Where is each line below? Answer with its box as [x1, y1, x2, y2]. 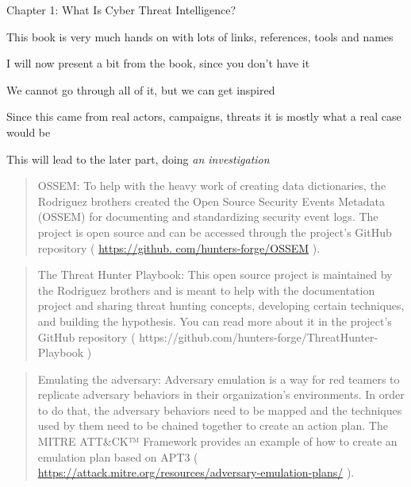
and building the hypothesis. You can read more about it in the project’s [37, 312, 392, 329]
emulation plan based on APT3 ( [37, 448, 198, 465]
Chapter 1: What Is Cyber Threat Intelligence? [6, 2, 236, 17]
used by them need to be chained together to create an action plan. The [37, 417, 388, 434]
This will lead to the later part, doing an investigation [6, 150, 270, 167]
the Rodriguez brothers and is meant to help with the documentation [37, 281, 375, 298]
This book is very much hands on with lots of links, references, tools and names [6, 28, 394, 44]
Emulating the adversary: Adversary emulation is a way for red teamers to [37, 370, 400, 387]
